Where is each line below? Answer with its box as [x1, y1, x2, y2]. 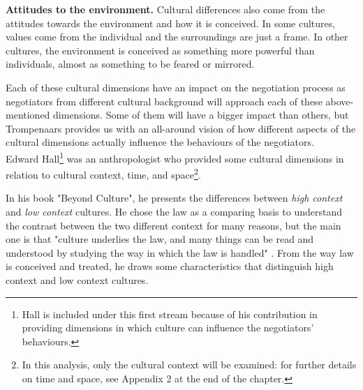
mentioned [6, 107, 50, 122]
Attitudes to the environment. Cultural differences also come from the [6, 2, 325, 16]
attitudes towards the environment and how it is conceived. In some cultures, [6, 15, 336, 30]
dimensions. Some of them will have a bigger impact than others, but [53, 107, 349, 122]
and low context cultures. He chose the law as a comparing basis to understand [6, 204, 342, 219]
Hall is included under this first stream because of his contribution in [22, 306, 318, 321]
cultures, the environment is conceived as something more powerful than [6, 43, 315, 57]
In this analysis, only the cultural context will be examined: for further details [22, 357, 357, 372]
